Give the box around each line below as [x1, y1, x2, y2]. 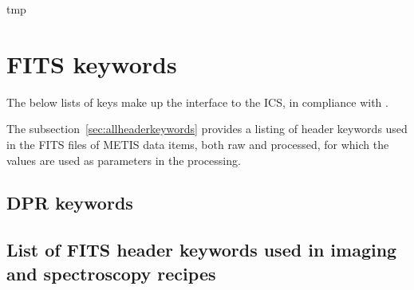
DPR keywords [6, 190, 133, 215]
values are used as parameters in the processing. [6, 151, 241, 168]
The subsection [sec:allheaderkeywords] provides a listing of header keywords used [6, 120, 408, 137]
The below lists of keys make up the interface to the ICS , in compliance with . [6, 93, 388, 110]
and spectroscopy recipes [6, 261, 216, 285]
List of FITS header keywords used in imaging [6, 237, 397, 262]
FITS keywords [6, 47, 177, 80]
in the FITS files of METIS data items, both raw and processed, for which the [6, 135, 389, 152]
